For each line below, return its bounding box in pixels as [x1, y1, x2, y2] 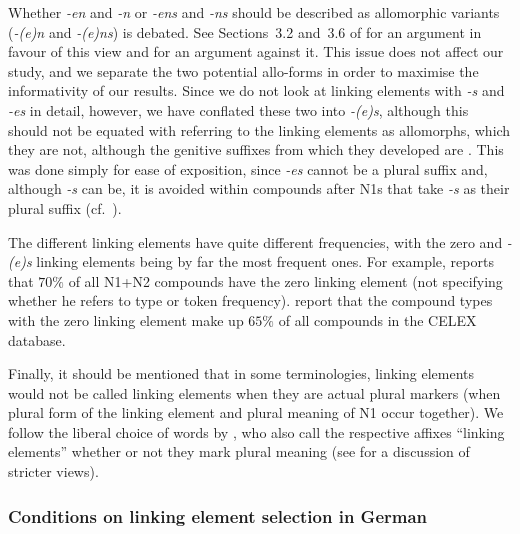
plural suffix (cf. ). [8, 197, 122, 218]
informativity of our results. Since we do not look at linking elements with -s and [8, 80, 505, 101]
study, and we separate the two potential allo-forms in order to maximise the [8, 60, 479, 81]
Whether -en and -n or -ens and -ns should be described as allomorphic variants [8, 2, 500, 22]
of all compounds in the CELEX [278, 309, 477, 330]
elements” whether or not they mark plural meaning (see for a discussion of [8, 441, 470, 462]
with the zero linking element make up [8, 309, 244, 330]
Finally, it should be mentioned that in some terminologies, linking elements [8, 363, 475, 384]
